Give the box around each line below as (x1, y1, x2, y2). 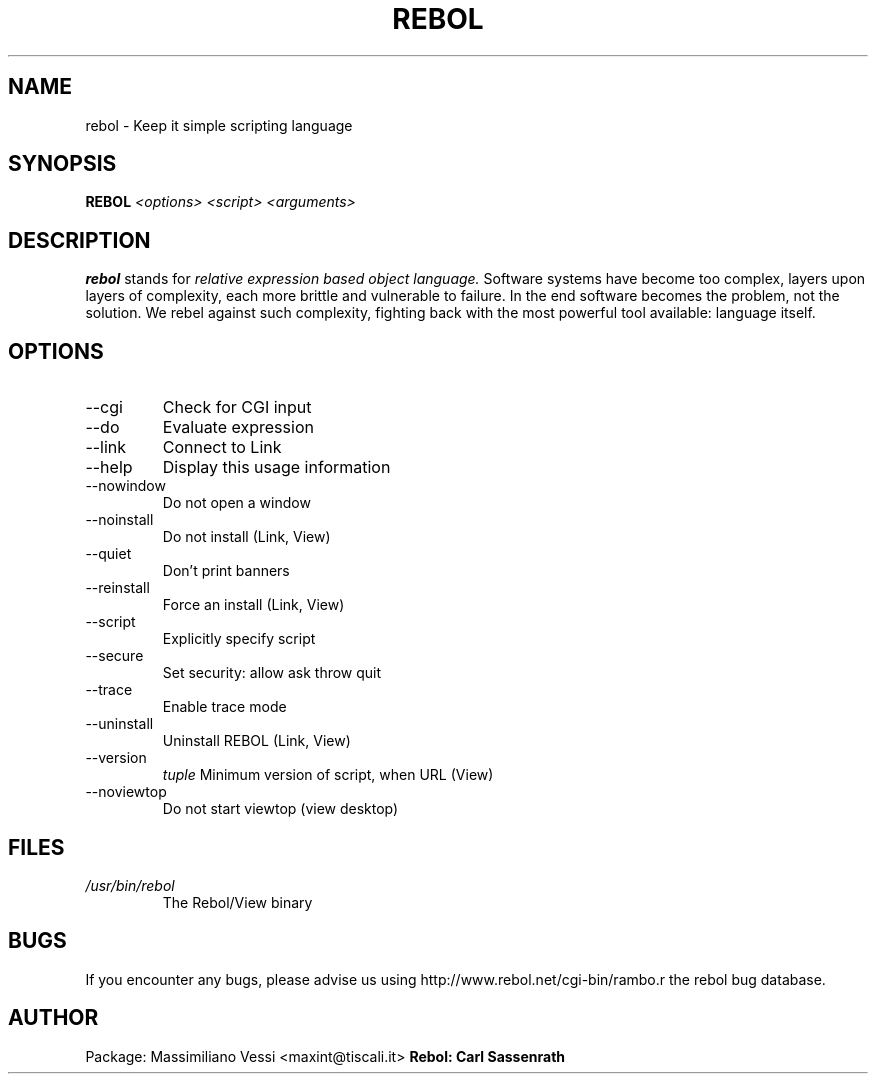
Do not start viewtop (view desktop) (162, 800, 399, 818)
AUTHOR (8, 1005, 99, 1031)
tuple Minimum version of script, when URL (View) (162, 766, 494, 784)
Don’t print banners (162, 562, 290, 580)
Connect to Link (162, 437, 282, 458)
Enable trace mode (162, 698, 287, 716)
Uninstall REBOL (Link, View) (162, 732, 351, 750)
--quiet (85, 545, 132, 563)
